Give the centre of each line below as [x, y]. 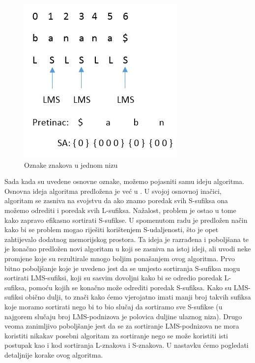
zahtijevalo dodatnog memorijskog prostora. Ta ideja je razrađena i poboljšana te [127, 239]
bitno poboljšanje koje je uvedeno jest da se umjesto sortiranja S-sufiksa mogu [122, 268]
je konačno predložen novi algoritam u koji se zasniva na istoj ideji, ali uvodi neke [128, 249]
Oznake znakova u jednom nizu [71, 165]
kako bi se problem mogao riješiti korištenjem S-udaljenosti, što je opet [112, 229]
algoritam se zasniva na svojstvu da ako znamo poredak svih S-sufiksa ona [116, 200]
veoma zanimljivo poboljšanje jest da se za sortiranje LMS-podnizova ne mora [122, 326]
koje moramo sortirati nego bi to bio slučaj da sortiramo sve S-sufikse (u [113, 306]
